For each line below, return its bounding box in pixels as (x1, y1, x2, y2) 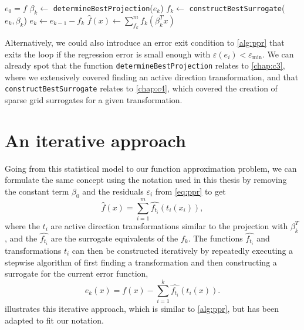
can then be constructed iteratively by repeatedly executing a (72, 244, 293, 257)
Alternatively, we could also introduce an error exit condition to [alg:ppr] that (5, 36, 285, 48)
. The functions (188, 232, 243, 244)
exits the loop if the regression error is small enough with (5, 47, 211, 60)
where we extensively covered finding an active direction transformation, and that (5, 70, 299, 83)
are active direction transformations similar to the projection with (50, 219, 288, 232)
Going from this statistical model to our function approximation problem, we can (5, 162, 297, 174)
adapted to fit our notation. (5, 314, 104, 326)
